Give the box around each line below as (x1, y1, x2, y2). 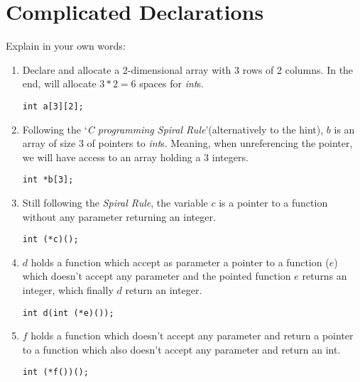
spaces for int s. (139, 76, 204, 91)
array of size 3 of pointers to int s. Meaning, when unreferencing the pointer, (22, 136, 353, 151)
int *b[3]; (22, 175, 74, 185)
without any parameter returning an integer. (22, 209, 216, 224)
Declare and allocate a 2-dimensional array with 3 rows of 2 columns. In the (22, 62, 354, 77)
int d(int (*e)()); (22, 307, 114, 318)
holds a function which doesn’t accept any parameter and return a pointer (31, 328, 354, 343)
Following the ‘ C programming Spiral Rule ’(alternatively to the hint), (22, 121, 324, 136)
